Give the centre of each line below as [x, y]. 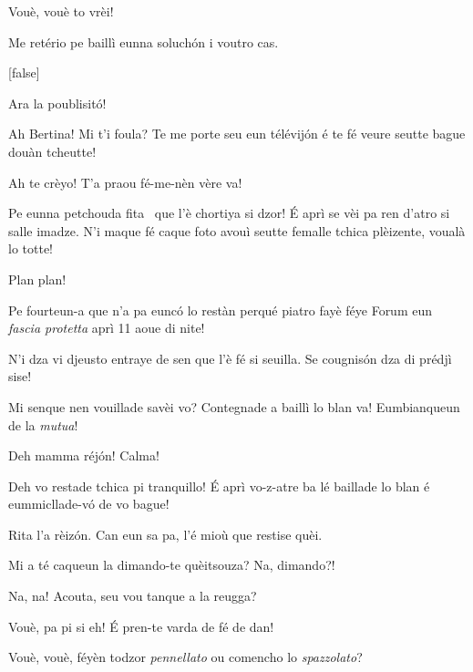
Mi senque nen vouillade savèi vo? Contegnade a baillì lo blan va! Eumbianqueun [234, 406]
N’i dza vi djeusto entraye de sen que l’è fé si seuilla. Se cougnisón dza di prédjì [230, 358]
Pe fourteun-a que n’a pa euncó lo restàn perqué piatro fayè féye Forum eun [221, 310]
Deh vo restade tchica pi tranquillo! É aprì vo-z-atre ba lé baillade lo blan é [219, 486]
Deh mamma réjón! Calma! [84, 455]
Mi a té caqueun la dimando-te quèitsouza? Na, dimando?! [172, 565]
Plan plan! [37, 279]
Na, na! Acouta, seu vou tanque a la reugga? [133, 596]
